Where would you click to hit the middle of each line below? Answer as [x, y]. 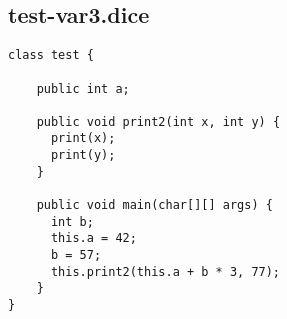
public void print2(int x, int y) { [158, 121]
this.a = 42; [93, 238]
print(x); [83, 138]
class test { [51, 55]
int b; [72, 221]
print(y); [83, 155]
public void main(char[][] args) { [154, 205]
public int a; [83, 88]
